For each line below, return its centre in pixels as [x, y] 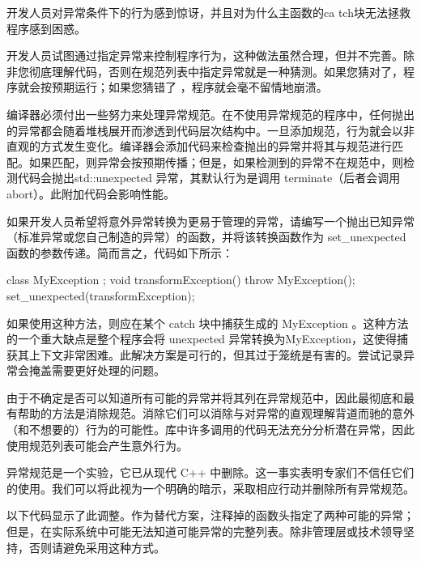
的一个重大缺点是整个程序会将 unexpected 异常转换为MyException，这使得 [202, 339]
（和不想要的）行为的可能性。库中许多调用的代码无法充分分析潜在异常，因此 [210, 429]
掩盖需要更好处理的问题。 [97, 370]
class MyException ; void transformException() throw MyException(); [181, 280]
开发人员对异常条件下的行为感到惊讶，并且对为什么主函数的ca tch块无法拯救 [208, 12]
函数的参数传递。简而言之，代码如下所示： [120, 252]
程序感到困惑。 [46, 28]
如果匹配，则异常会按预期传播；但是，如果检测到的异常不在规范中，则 [216, 161]
